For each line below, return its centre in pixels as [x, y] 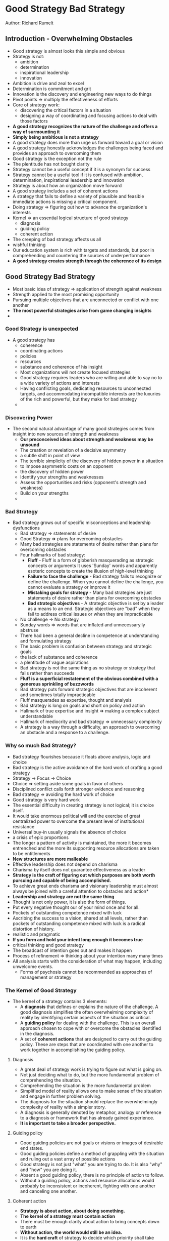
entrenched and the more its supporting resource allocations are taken [86, 848]
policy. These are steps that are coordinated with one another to [87, 1045]
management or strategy [46, 977]
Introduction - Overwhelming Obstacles [69, 39]
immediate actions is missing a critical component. [65, 202]
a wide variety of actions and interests [60, 383]
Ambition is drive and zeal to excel [48, 83]
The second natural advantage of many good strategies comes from [83, 429]
